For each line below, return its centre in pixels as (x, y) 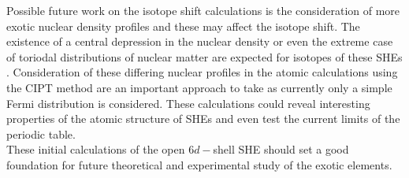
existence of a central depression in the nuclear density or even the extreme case (200, 41)
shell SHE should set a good (281, 149)
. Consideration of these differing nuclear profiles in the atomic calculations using (202, 72)
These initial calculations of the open (96, 149)
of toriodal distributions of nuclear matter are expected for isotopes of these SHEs (204, 56)
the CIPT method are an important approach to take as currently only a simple (199, 87)
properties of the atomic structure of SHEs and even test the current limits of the (203, 119)
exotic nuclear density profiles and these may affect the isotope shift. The (183, 26)
